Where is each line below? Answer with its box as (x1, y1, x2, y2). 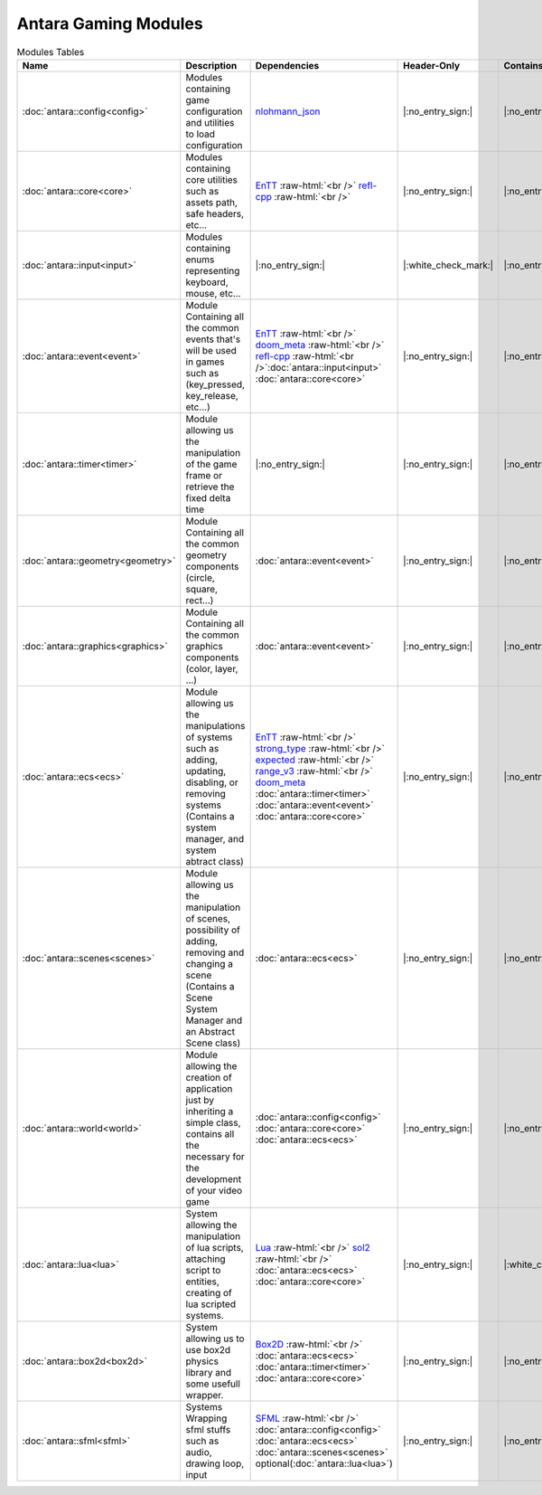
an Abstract (185, 1025, 235, 1037)
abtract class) (185, 855, 244, 867)
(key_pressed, (185, 378, 246, 391)
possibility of (185, 923, 241, 936)
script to (185, 1263, 221, 1276)
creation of (185, 1071, 232, 1083)
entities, (185, 1275, 220, 1288)
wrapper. (185, 1388, 224, 1401)
